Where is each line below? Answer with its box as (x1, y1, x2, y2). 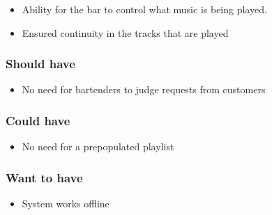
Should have (6, 55, 75, 72)
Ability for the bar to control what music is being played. (22, 2, 267, 16)
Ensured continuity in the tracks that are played (22, 25, 229, 40)
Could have (6, 111, 70, 129)
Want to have (6, 168, 83, 186)
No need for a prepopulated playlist (22, 139, 174, 154)
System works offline (22, 196, 109, 211)
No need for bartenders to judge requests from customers (22, 82, 266, 97)
